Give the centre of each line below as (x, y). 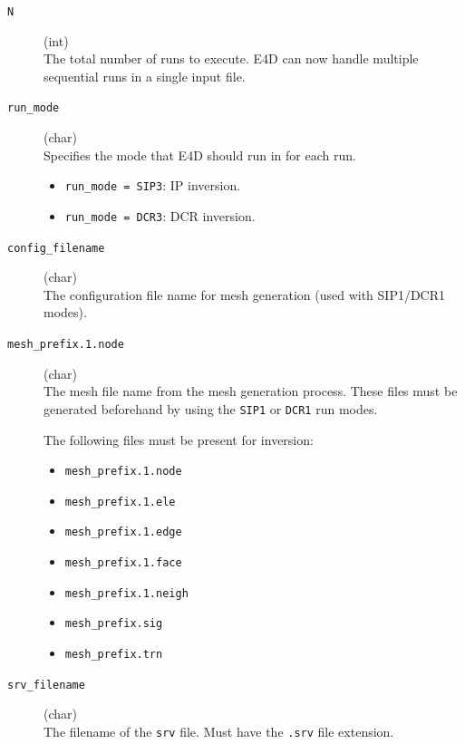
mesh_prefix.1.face (123, 563)
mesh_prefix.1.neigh (126, 593)
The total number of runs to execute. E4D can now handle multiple (231, 58)
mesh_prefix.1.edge (123, 532)
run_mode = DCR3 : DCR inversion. (160, 215)
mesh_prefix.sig (114, 624)
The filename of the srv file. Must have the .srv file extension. (219, 731)
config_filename (56, 248)
